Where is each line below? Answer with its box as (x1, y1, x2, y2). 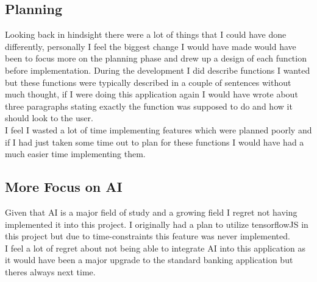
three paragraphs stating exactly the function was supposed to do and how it (5, 99, 293, 112)
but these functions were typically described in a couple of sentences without (5, 76, 291, 88)
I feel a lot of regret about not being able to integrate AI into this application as (5, 241, 305, 254)
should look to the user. (5, 111, 93, 124)
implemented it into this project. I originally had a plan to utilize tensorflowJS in (5, 217, 308, 230)
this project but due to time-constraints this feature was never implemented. (5, 230, 290, 242)
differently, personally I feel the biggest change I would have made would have (5, 40, 296, 52)
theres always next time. (5, 265, 96, 278)
